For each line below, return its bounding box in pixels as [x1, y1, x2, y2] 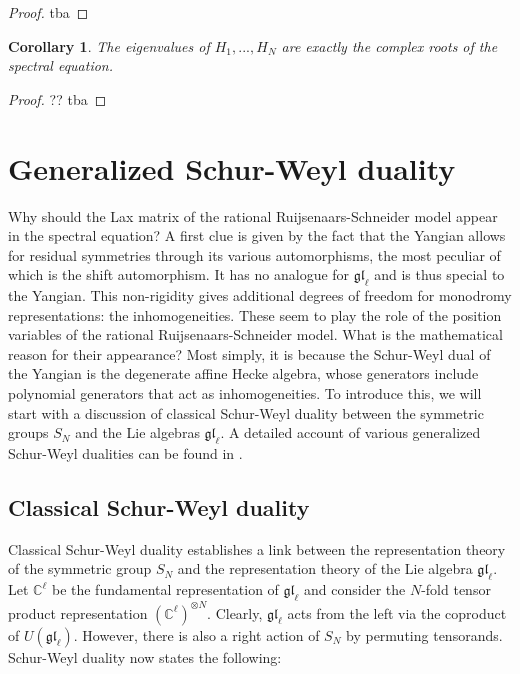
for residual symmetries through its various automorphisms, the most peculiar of [8, 244, 501, 265]
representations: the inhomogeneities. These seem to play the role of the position [8, 304, 502, 325]
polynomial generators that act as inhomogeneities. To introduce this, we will [8, 383, 482, 404]
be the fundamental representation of [51, 579, 279, 600]
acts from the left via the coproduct [287, 602, 507, 623]
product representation [8, 602, 148, 623]
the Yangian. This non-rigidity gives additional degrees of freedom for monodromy [8, 285, 512, 306]
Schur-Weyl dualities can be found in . [8, 443, 243, 464]
